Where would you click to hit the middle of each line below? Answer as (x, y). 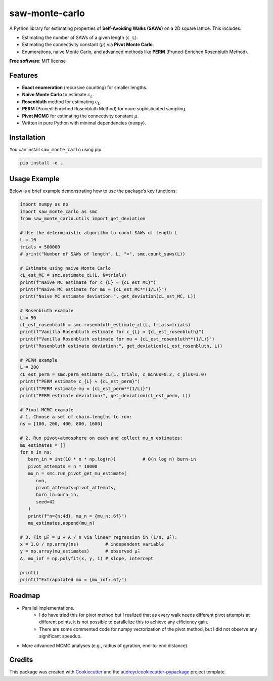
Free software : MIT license (37, 61)
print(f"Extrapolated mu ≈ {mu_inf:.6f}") (73, 580)
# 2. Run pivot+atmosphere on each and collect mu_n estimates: (101, 438)
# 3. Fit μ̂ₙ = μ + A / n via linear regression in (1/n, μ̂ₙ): (99, 537)
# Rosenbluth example (47, 311)
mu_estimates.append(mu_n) (61, 523)
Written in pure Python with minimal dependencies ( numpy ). (84, 123)
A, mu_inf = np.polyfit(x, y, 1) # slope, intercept (87, 558)
